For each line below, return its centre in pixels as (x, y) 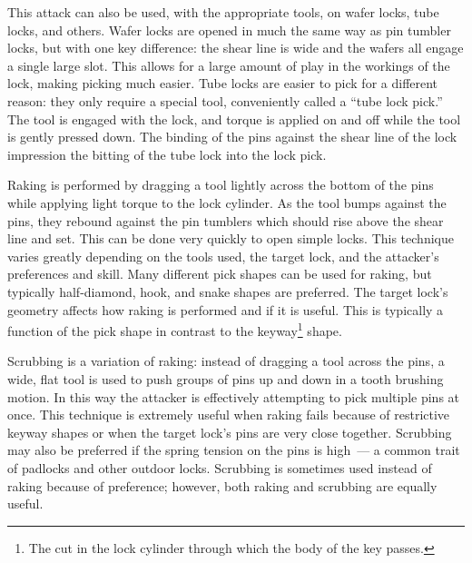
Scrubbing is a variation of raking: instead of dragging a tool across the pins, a (226, 361)
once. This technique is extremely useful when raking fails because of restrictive (229, 415)
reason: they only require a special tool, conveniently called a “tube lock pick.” (225, 100)
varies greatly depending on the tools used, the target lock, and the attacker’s (223, 256)
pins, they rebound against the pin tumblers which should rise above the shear (226, 220)
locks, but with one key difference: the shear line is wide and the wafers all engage (236, 48)
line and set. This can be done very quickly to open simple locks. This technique (231, 238)
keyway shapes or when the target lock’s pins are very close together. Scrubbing (230, 432)
